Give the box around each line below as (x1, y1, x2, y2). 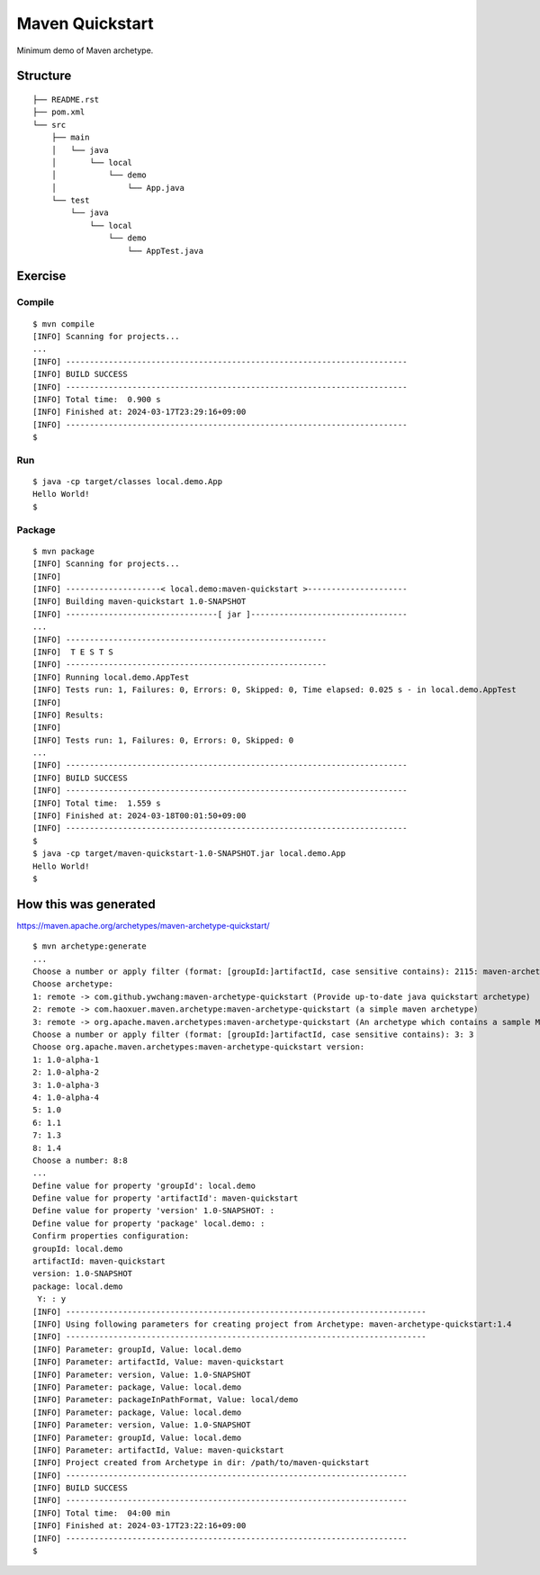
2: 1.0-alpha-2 (32, 1067, 100, 1077)
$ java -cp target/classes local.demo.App (32, 477, 223, 487)
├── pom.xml (32, 107, 85, 117)
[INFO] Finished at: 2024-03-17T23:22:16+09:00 (32, 1521, 247, 1531)
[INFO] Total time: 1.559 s (32, 797, 161, 808)
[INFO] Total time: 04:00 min (32, 1507, 171, 1518)
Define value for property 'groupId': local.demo (32, 1180, 256, 1191)
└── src (32, 120, 67, 130)
